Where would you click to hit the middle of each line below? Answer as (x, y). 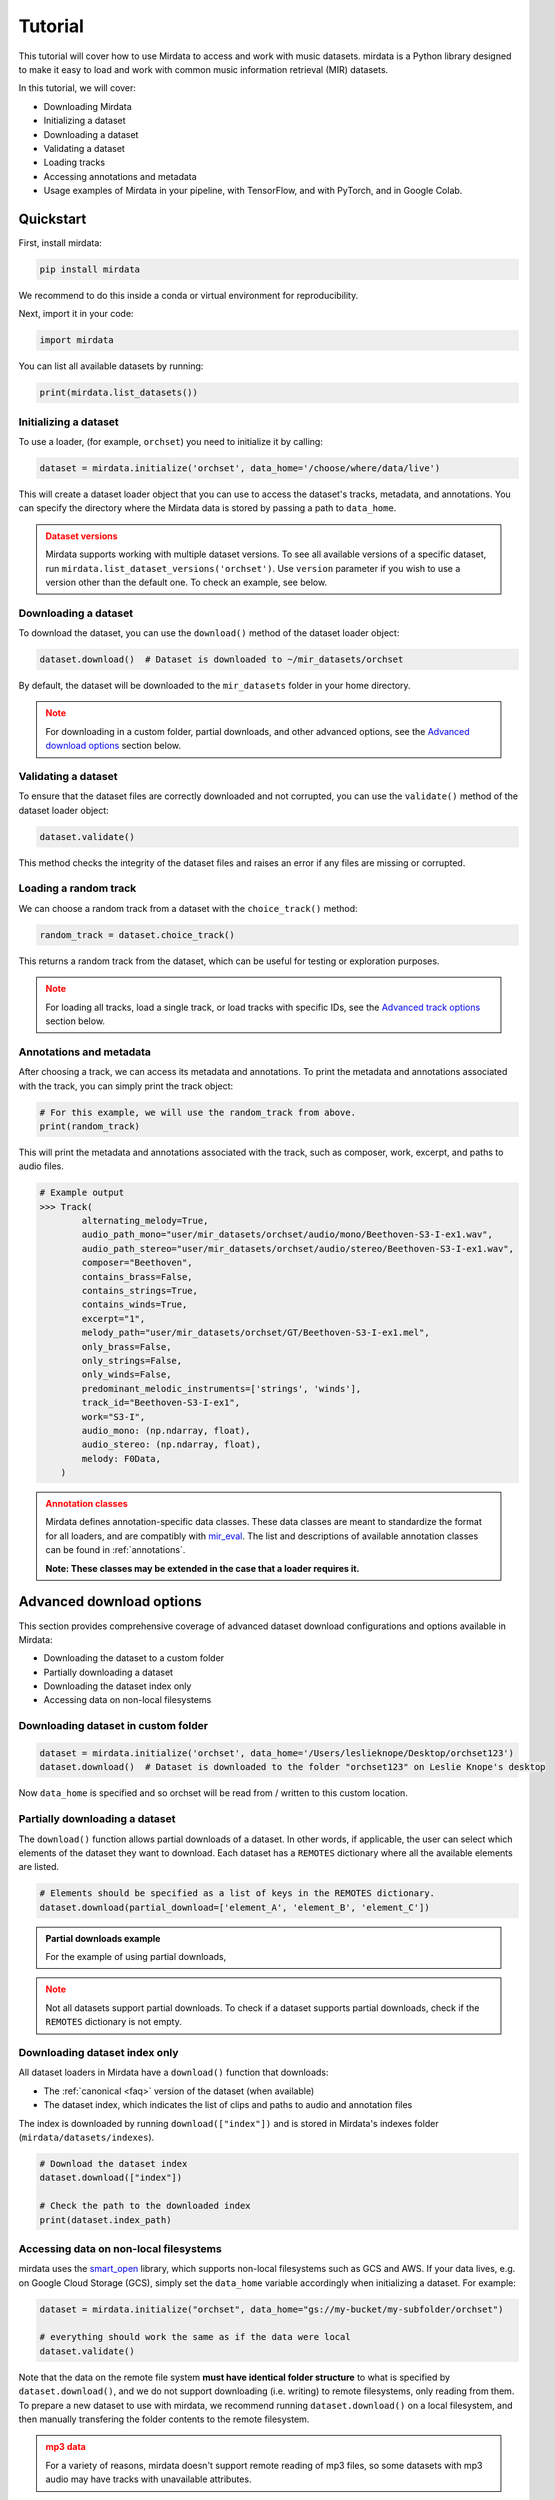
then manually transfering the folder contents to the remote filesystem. (164, 2419)
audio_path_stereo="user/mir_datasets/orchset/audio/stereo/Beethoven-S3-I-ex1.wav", (298, 1248)
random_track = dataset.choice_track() (137, 934)
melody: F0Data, (121, 1458)
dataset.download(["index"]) (111, 2178)
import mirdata (76, 340)
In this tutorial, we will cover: (77, 88)
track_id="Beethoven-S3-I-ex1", (160, 1403)
